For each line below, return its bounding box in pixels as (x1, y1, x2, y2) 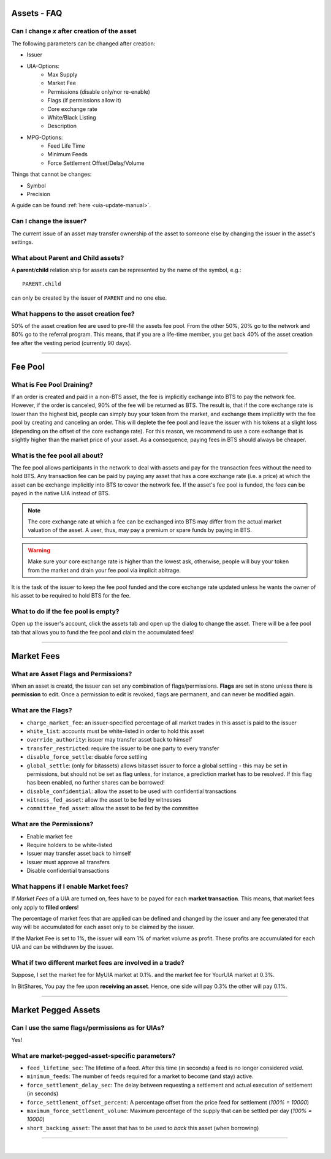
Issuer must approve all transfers (26, 858, 110, 865)
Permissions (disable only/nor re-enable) (47, 88, 150, 95)
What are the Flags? (11, 706, 72, 715)
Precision (26, 191, 50, 198)
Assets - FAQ (11, 8, 63, 18)
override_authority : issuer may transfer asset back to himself (26, 736, 192, 743)
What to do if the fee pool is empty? (11, 607, 120, 616)
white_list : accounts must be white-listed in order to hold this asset (26, 727, 205, 735)
